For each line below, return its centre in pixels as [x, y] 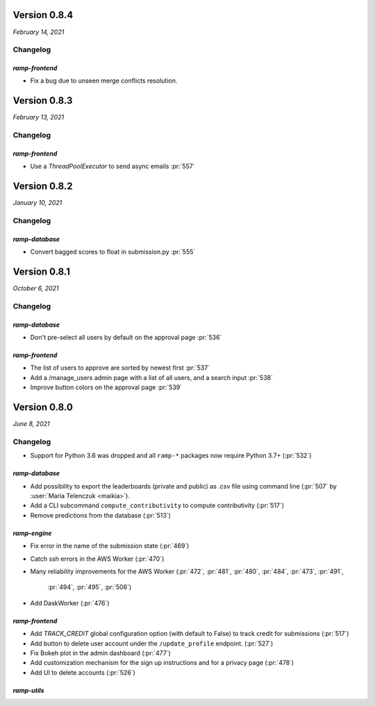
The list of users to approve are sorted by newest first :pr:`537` [120, 368]
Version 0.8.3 [43, 101]
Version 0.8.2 [43, 187]
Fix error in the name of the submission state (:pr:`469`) [110, 546]
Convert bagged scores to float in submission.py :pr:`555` [113, 252]
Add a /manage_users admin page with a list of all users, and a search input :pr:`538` [152, 377]
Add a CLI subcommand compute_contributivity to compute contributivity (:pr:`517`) [157, 506]
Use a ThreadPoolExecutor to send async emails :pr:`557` [112, 166]
